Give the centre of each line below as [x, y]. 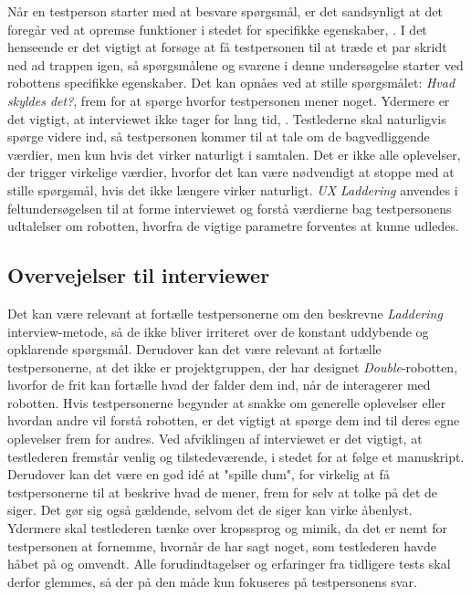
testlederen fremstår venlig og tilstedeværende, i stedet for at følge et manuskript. [236, 456]
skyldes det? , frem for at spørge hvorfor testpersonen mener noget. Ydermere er [229, 100]
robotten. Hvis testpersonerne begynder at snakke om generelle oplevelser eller [227, 402]
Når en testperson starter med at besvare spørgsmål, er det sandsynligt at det [225, 11]
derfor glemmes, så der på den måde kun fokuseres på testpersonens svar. [212, 581]
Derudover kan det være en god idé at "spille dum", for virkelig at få [199, 474]
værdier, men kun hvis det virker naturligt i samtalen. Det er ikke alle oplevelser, [234, 154]
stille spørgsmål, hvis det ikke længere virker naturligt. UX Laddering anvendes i [233, 189]
